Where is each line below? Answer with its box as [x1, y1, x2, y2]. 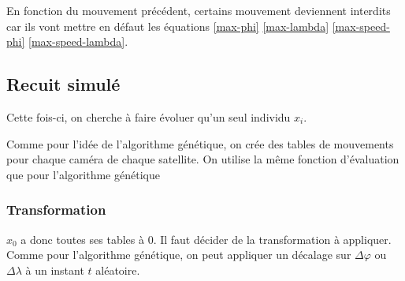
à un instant [25, 261, 84, 278]
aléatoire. [95, 261, 140, 278]
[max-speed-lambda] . [28, 33, 128, 50]
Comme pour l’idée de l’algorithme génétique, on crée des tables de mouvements [6, 135, 394, 152]
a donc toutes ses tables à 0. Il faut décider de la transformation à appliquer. [20, 230, 392, 247]
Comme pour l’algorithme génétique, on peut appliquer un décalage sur [6, 246, 351, 263]
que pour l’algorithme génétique [6, 166, 160, 182]
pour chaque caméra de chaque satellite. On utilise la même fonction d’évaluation [6, 151, 399, 167]
